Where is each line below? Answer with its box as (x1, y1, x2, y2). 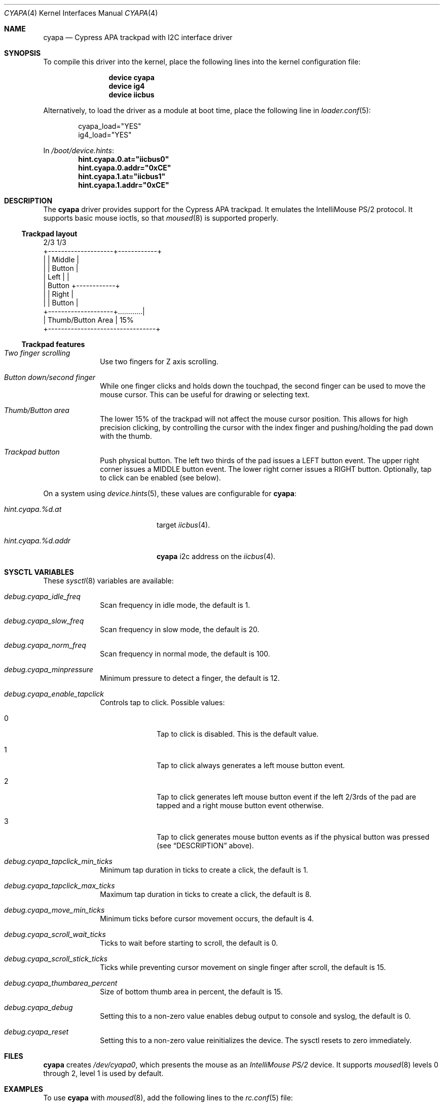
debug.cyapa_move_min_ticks (4, 906, 105, 914)
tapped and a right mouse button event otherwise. (157, 801, 324, 810)
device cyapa (108, 73, 155, 82)
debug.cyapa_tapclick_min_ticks (4, 857, 113, 866)
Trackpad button (4, 447, 60, 456)
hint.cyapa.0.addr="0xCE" (78, 163, 171, 172)
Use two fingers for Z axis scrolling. (100, 357, 218, 366)
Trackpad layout (21, 229, 78, 238)
